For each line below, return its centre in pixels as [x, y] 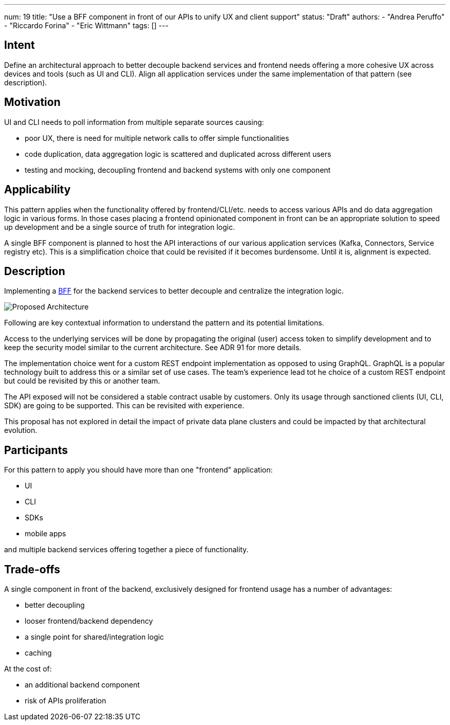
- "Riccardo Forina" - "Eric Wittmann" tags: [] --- [87, 25]
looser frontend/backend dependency [89, 621]
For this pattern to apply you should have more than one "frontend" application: [138, 470]
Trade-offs [32, 569]
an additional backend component [82, 685]
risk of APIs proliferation [65, 701]
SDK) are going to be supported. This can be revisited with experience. [124, 406]
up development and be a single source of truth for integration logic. [120, 227]
